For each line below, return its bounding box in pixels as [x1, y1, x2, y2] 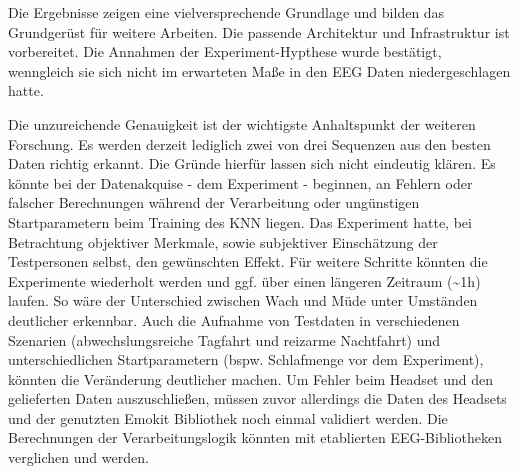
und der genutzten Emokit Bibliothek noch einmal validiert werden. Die [8, 407, 448, 428]
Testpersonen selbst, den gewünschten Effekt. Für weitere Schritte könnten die [8, 251, 488, 272]
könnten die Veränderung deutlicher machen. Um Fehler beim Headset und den [8, 368, 493, 389]
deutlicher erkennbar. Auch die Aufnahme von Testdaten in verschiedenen [8, 309, 460, 330]
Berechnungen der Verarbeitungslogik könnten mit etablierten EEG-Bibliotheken [8, 427, 502, 448]
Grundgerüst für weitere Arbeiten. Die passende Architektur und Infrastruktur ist [8, 21, 510, 42]
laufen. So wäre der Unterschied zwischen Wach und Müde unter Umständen [8, 290, 478, 311]
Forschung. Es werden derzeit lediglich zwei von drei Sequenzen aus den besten [8, 133, 491, 154]
